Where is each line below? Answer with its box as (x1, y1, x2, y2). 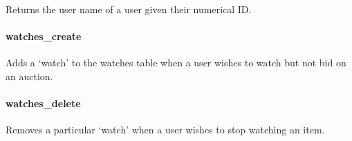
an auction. (6, 68, 53, 83)
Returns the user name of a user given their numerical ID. (6, 2, 252, 16)
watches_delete (6, 96, 81, 111)
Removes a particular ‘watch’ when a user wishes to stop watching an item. (6, 122, 325, 137)
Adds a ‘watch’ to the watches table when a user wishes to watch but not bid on (6, 55, 346, 70)
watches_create (6, 29, 82, 44)
